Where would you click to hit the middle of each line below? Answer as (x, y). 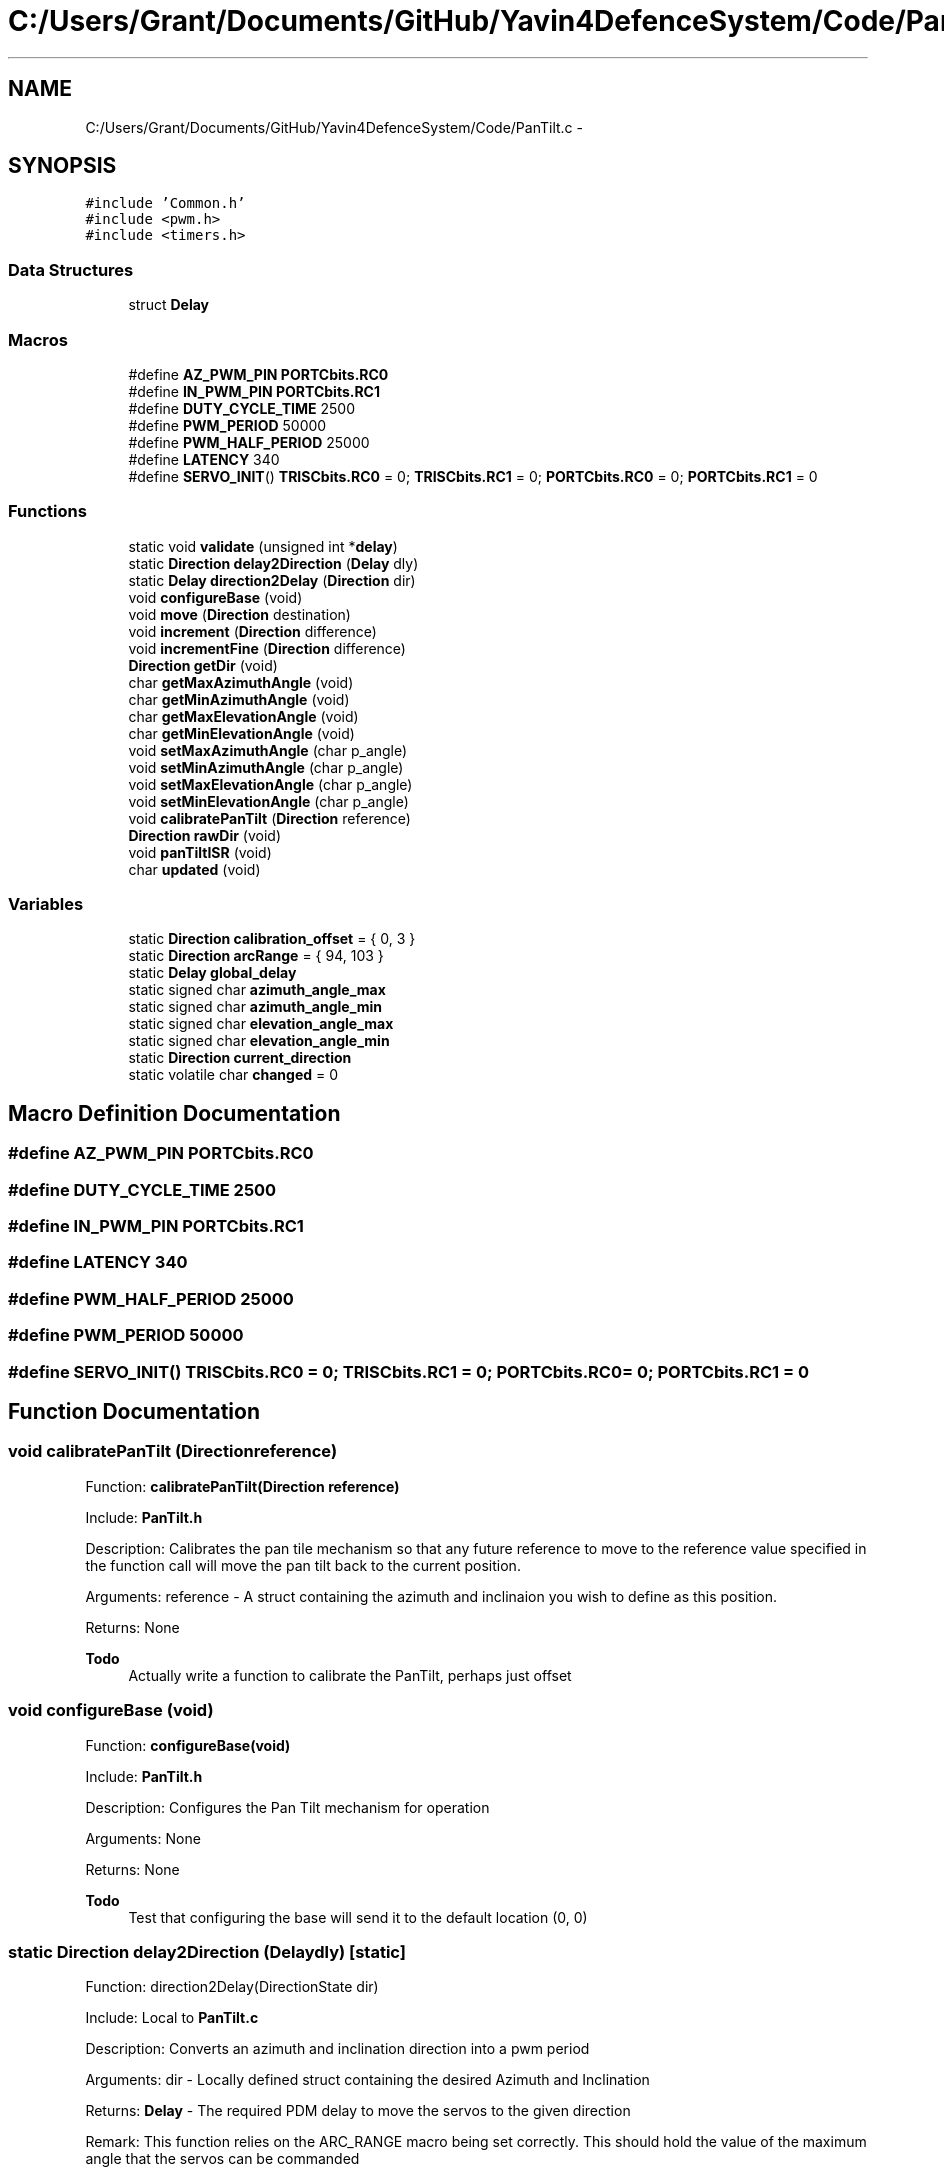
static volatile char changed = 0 (233, 1075)
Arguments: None (143, 1838)
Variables (46, 904)
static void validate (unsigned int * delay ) (263, 546)
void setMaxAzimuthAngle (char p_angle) (268, 750)
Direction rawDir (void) (205, 835)
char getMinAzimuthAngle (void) (239, 699)
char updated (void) (194, 869)
